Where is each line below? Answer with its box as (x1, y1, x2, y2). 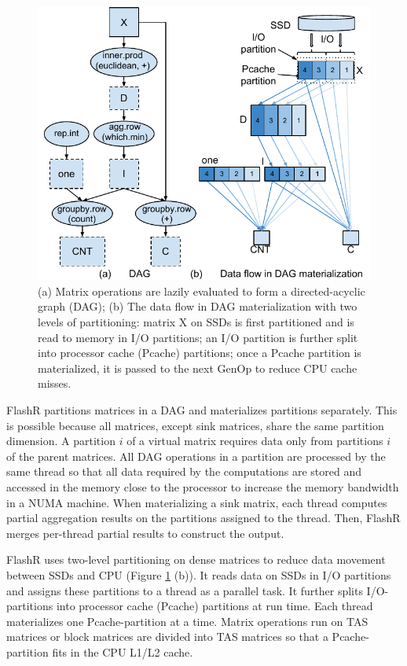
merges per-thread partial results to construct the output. (6, 524, 284, 541)
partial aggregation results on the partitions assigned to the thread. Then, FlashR (6, 510, 401, 526)
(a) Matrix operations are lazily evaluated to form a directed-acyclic (38, 282, 365, 299)
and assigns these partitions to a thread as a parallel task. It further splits (6, 582, 363, 598)
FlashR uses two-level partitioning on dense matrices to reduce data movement (6, 551, 386, 568)
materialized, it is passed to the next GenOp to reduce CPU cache (38, 359, 357, 376)
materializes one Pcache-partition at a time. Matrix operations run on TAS (6, 613, 368, 629)
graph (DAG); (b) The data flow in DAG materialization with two (38, 298, 357, 315)
